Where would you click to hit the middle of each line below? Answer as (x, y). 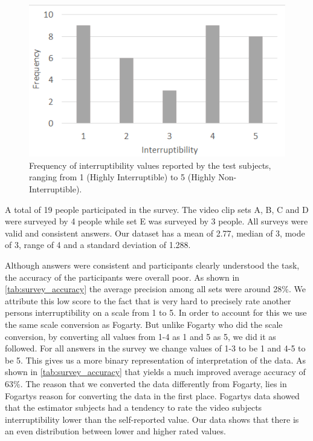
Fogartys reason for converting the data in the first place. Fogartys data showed (152, 395)
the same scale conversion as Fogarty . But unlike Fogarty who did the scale (144, 324)
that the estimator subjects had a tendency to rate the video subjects (134, 407)
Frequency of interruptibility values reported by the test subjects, (150, 165)
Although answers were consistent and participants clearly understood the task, (152, 265)
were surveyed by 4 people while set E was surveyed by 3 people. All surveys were (156, 221)
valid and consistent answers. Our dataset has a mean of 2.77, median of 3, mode (155, 233)
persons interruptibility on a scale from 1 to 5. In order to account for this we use (156, 312)
